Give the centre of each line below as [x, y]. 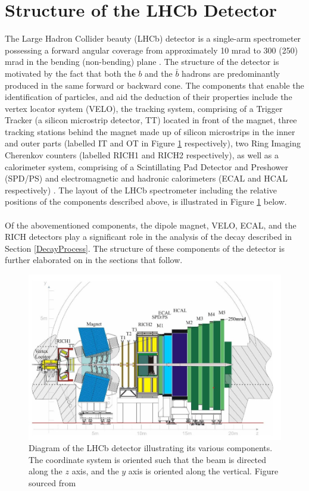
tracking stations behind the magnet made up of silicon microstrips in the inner [150, 131]
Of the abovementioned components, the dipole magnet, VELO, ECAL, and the [151, 225]
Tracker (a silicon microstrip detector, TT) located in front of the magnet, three [151, 120]
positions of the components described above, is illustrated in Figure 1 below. [146, 201]
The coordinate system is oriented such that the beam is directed [148, 459]
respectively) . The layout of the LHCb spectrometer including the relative [141, 190]
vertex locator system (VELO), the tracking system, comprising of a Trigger [144, 108]
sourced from [52, 483]
